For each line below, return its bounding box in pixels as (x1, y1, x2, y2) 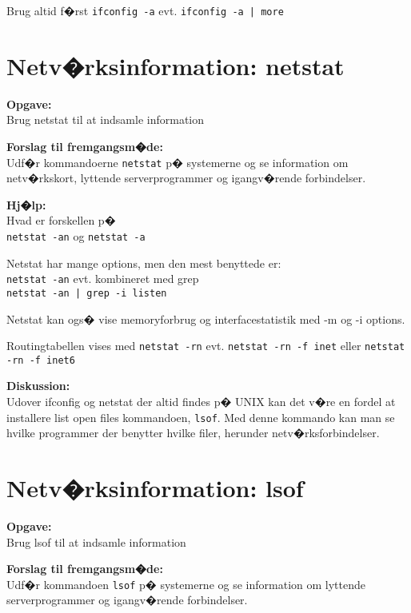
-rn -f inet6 (6, 354, 75, 366)
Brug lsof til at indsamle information (6, 533, 186, 550)
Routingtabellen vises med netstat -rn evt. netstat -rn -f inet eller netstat (6, 337, 405, 354)
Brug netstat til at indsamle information (6, 111, 205, 128)
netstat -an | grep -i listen (6, 287, 167, 299)
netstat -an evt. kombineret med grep (6, 270, 199, 287)
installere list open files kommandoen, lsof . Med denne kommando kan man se (6, 408, 395, 425)
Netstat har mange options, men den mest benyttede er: (6, 254, 281, 271)
